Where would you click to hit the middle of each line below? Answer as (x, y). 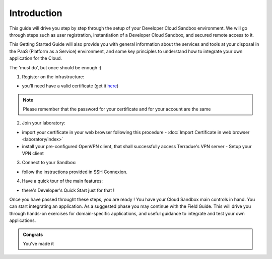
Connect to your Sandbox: (49, 163)
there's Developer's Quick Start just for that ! (68, 190)
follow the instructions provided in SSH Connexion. (75, 172)
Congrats (33, 234)
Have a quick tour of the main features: (62, 181)
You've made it (38, 243)
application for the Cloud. (36, 58)
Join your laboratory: (44, 123)
